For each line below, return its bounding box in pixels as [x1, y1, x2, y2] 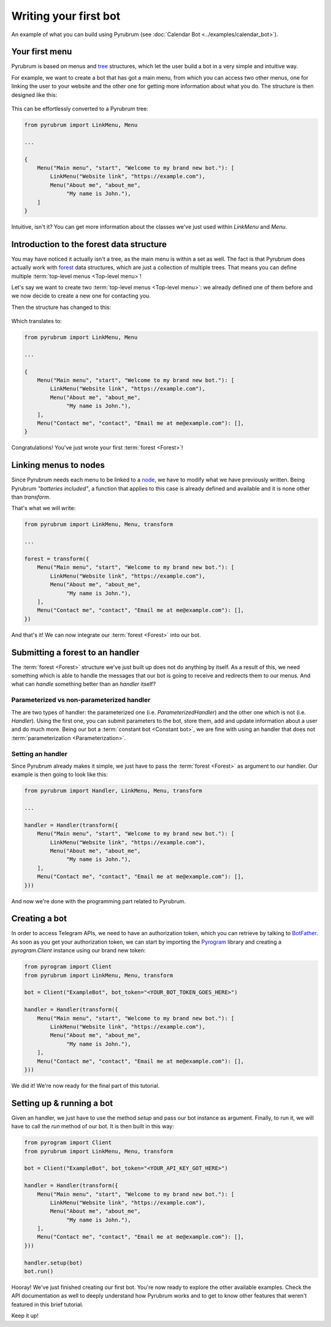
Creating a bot [11, 914, 67, 924]
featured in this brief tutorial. [11, 1301, 84, 1308]
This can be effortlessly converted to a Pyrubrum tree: [11, 105, 148, 113]
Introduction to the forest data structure [11, 239, 167, 250]
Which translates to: [11, 318, 63, 325]
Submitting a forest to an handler [11, 647, 140, 657]
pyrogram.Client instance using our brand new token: [11, 947, 146, 954]
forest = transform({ [24, 556, 89, 562]
